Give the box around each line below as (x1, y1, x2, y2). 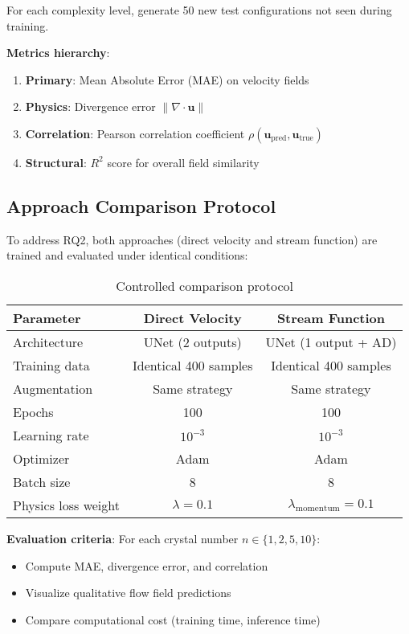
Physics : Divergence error (25, 98, 156, 115)
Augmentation (13, 378, 93, 398)
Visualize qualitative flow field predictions (25, 584, 231, 601)
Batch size (13, 472, 71, 491)
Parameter (13, 308, 81, 327)
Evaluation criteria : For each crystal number (6, 530, 239, 546)
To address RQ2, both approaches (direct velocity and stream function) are (6, 231, 378, 247)
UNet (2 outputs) (143, 332, 242, 351)
